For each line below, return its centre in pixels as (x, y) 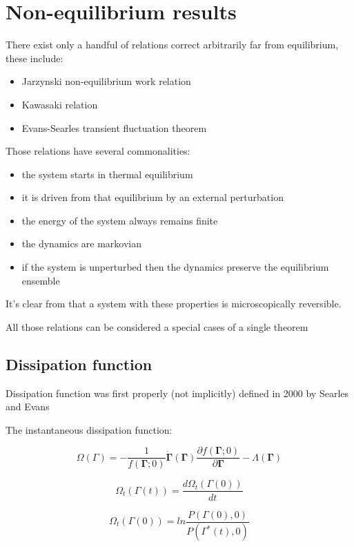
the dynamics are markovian (82, 243)
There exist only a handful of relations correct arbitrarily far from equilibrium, (172, 45)
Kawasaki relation (60, 104)
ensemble (41, 280)
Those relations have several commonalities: (98, 151)
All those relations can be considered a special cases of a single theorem (157, 326)
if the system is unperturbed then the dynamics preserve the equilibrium (175, 267)
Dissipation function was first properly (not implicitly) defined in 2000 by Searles (177, 393)
